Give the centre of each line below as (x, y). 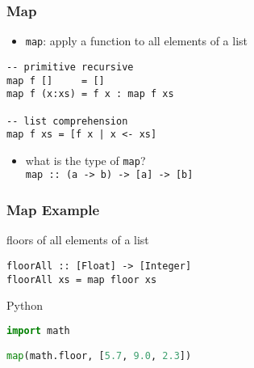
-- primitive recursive (70, 67)
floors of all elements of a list (78, 240)
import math (38, 330)
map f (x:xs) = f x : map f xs (90, 94)
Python (25, 305)
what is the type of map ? (85, 160)
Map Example (53, 210)
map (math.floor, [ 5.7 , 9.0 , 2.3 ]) (99, 356)
